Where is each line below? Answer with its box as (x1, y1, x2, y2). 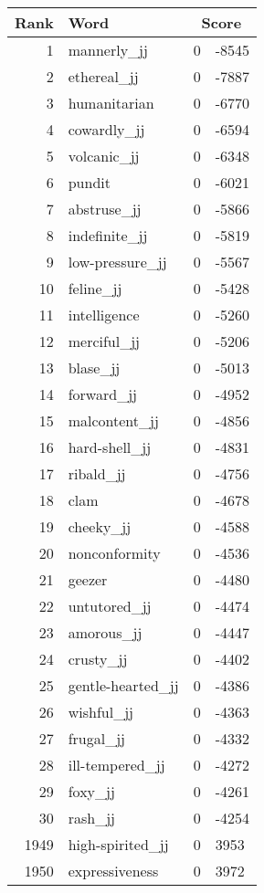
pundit (68, 172, 111, 193)
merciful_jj (68, 331, 140, 352)
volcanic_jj (68, 145, 140, 166)
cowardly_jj (68, 119, 145, 140)
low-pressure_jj (68, 251, 167, 272)
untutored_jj (68, 595, 152, 616)
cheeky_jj (68, 516, 132, 537)
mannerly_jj (68, 39, 148, 60)
